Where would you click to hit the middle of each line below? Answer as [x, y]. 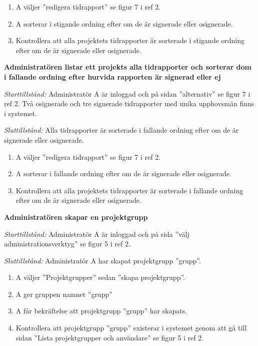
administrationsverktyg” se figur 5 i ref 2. [67, 244]
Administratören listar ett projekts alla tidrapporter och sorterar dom [128, 67]
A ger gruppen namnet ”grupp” [64, 294]
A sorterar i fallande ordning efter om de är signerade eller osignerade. [123, 174]
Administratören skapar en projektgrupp [76, 217]
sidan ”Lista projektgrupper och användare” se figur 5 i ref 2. [109, 337]
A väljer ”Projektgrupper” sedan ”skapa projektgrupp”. [100, 277]
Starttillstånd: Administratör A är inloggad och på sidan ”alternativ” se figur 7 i [127, 93]
